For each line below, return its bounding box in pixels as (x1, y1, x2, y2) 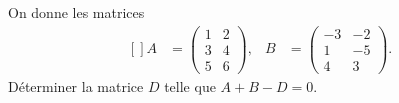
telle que (164, 75, 216, 96)
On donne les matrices (8, 2, 145, 22)
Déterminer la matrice (8, 75, 144, 96)
